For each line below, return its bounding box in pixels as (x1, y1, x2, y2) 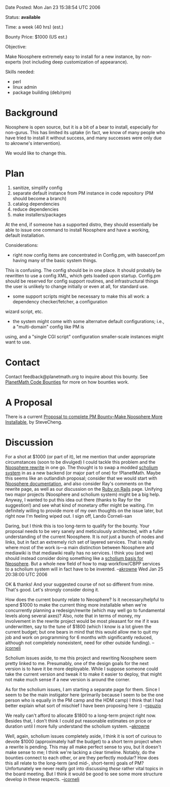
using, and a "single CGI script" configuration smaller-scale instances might (5, 333, 164, 339)
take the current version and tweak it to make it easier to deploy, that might (5, 671, 162, 677)
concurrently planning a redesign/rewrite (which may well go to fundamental (5, 607, 165, 613)
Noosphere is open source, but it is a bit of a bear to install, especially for (5, 124, 158, 130)
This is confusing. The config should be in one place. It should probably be (5, 267, 162, 273)
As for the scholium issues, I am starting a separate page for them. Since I (5, 686, 160, 692)
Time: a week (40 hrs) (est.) (5, 24, 63, 30)
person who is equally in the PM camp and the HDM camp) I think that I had (5, 697, 163, 703)
